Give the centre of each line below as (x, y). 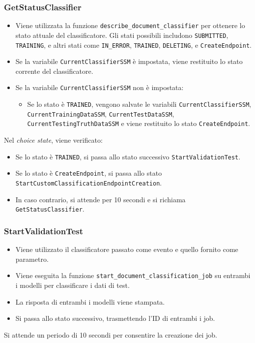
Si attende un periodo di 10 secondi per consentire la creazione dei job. (111, 334)
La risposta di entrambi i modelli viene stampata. (90, 301)
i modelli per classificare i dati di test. (72, 285)
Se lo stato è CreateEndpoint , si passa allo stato (89, 173)
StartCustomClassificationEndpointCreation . (89, 182)
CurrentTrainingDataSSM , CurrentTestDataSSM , (101, 113)
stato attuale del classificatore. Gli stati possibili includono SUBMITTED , (122, 35)
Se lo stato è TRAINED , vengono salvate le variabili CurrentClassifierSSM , (139, 104)
